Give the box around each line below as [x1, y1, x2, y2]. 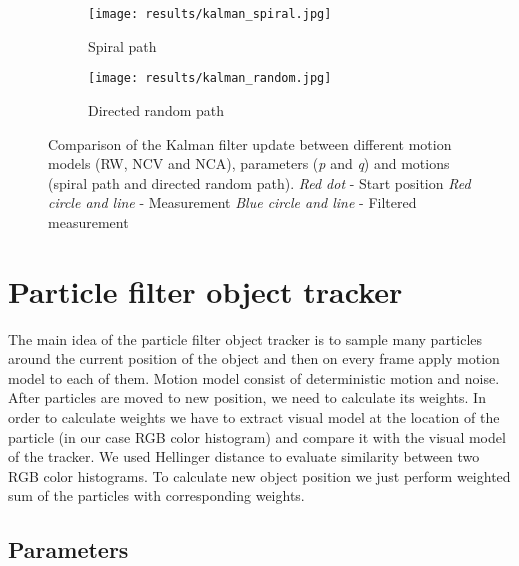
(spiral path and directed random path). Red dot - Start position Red [48, 172, 471, 193]
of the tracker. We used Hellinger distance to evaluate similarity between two [8, 446, 480, 467]
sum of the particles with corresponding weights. [8, 485, 305, 506]
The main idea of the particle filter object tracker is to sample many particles [8, 328, 483, 349]
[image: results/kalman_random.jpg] [88, 71, 332, 86]
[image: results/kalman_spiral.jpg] [88, 7, 332, 21]
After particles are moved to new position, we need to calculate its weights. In [8, 387, 486, 408]
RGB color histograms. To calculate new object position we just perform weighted [8, 465, 511, 486]
